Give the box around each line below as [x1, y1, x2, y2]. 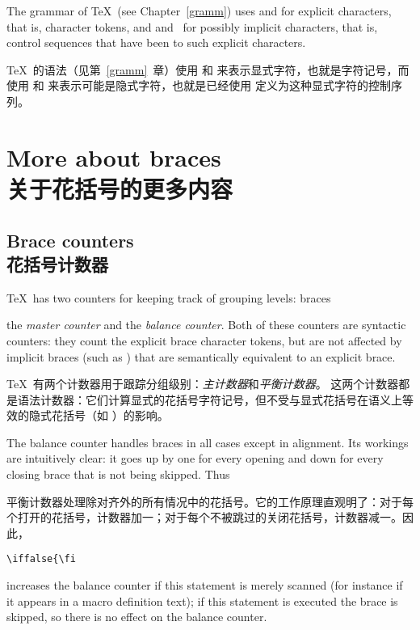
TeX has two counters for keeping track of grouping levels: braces [6, 289, 331, 306]
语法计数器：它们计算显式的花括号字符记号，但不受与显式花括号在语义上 [17, 391, 402, 408]
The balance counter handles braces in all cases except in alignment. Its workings [6, 433, 409, 450]
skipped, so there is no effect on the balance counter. [6, 608, 267, 625]
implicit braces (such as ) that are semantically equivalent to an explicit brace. [6, 348, 396, 365]
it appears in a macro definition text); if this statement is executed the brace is [6, 592, 398, 609]
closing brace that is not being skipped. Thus [6, 466, 230, 483]
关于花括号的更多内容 [6, 171, 233, 205]
